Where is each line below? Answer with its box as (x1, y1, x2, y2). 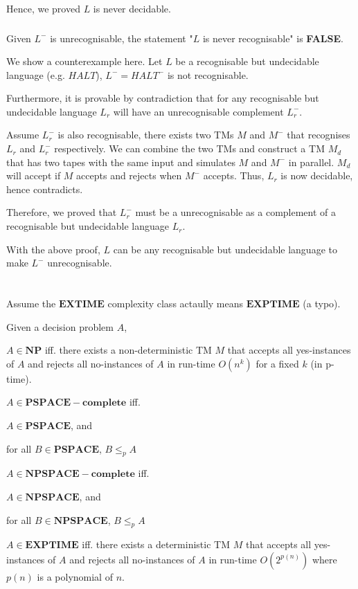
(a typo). (303, 296, 341, 311)
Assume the (6, 296, 56, 311)
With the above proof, (6, 242, 100, 256)
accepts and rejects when (76, 168, 182, 183)
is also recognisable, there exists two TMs (57, 127, 234, 142)
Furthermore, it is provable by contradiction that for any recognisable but (6, 91, 319, 105)
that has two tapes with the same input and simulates (6, 154, 235, 169)
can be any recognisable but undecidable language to (113, 242, 337, 256)
